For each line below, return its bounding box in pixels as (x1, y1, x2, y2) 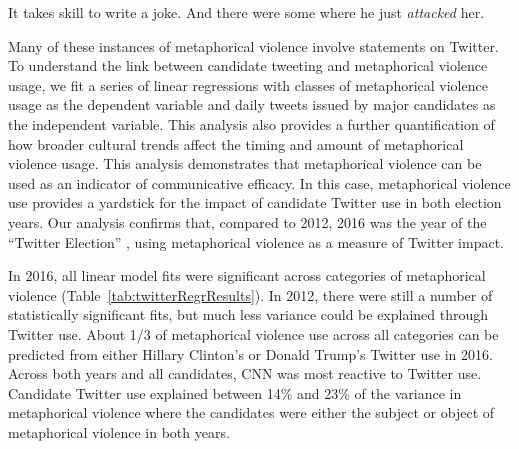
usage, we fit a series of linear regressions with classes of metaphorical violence (8, 74, 488, 95)
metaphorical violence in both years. (8, 421, 230, 442)
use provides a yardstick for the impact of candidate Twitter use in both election (8, 192, 502, 213)
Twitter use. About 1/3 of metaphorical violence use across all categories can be (8, 323, 499, 344)
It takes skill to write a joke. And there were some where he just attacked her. (8, 2, 485, 22)
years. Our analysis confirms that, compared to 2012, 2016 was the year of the (8, 211, 487, 232)
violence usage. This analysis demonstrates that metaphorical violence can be (8, 153, 482, 174)
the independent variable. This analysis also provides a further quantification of (8, 113, 495, 134)
